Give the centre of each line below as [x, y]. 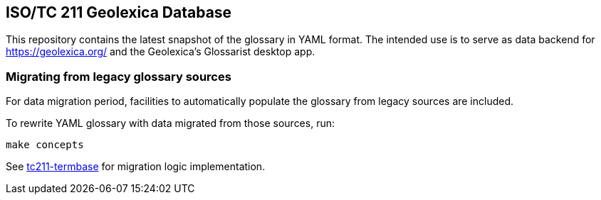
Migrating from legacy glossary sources [119, 76]
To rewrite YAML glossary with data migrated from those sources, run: [170, 123]
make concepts [45, 145]
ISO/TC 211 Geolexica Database [119, 12]
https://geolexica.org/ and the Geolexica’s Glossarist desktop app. [161, 52]
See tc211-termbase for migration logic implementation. [136, 167]
